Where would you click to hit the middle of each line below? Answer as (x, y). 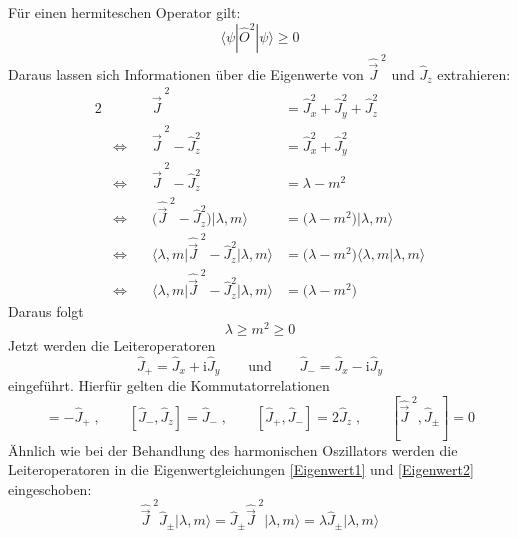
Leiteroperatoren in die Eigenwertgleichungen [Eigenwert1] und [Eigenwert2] (241, 469)
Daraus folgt (46, 311)
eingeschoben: (50, 488)
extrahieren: (474, 73)
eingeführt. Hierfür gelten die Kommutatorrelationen (169, 385)
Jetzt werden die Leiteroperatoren (112, 344)
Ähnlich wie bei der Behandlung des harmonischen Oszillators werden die (233, 449)
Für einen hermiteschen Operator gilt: (124, 12)
